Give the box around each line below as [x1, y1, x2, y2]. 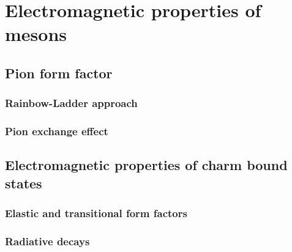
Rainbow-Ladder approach [5, 95, 138, 111]
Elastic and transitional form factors [5, 206, 187, 221]
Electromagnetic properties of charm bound [5, 155, 288, 174]
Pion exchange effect [5, 124, 108, 139]
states [5, 173, 42, 192]
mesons [5, 21, 67, 46]
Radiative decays [5, 233, 90, 248]
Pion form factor [5, 63, 113, 82]
